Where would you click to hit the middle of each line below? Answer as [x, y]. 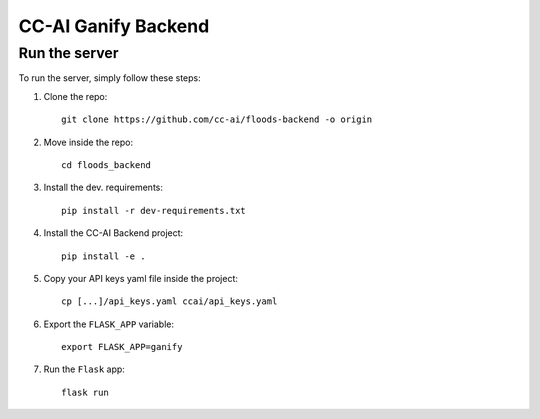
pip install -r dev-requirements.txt [154, 210]
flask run [85, 392]
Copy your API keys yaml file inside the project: [141, 278]
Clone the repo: [75, 96]
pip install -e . [103, 256]
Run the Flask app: [84, 369]
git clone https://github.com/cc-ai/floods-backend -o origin [217, 119]
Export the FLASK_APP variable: [109, 324]
